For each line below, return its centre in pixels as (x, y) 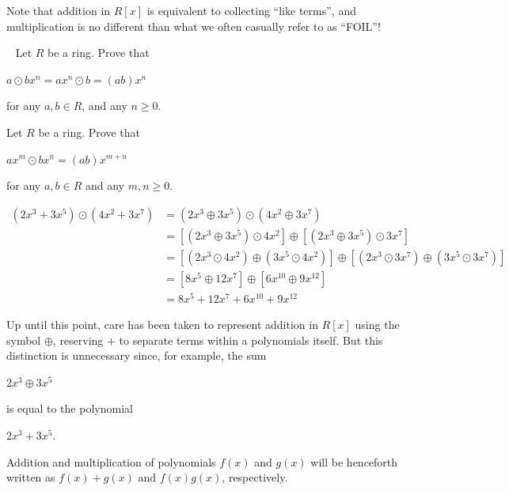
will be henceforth (354, 461)
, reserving (78, 340)
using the (377, 324)
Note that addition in (59, 10)
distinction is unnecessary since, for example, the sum (137, 355)
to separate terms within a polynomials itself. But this (251, 340)
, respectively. (255, 477)
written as (31, 477)
